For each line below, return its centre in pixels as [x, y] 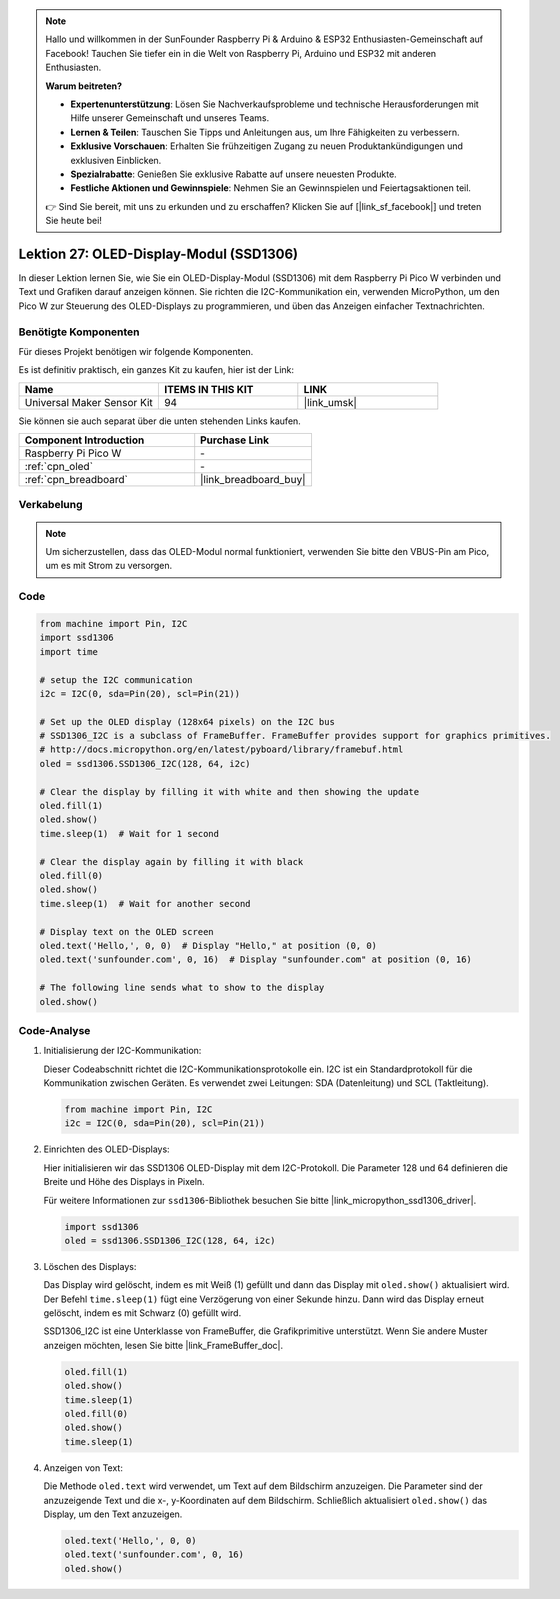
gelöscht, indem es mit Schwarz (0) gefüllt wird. [142, 1313]
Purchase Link [235, 440]
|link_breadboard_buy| [253, 480]
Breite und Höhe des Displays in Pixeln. [124, 1182]
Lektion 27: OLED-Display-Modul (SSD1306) [158, 253]
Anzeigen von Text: [83, 1467]
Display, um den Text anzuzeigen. [113, 1514]
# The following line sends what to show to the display [182, 988]
